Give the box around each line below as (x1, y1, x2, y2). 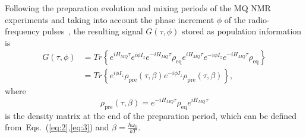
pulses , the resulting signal (42, 25, 143, 37)
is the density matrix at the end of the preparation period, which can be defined (5, 109, 297, 121)
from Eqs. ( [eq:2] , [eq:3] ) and (5, 121, 109, 133)
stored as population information (182, 25, 302, 37)
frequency (5, 25, 40, 37)
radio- (248, 13, 270, 25)
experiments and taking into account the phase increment (5, 13, 214, 25)
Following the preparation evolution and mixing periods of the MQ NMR (5, 2, 271, 14)
